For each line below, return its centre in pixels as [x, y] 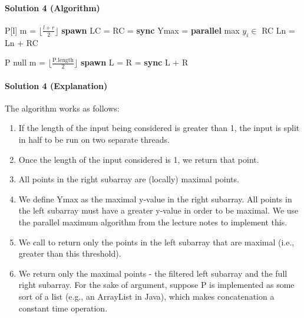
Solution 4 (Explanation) [56, 85]
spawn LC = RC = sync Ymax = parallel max [151, 30]
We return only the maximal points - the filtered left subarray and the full [153, 273]
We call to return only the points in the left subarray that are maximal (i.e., [156, 242]
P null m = [25, 62]
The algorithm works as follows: [62, 108]
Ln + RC [22, 42]
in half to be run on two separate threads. [94, 139]
